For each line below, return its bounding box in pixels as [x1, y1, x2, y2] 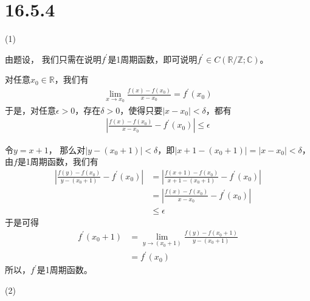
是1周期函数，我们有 [17, 155, 98, 168]
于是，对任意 [5, 103, 56, 116]
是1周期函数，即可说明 [108, 52, 198, 65]
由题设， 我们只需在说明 [5, 52, 102, 65]
